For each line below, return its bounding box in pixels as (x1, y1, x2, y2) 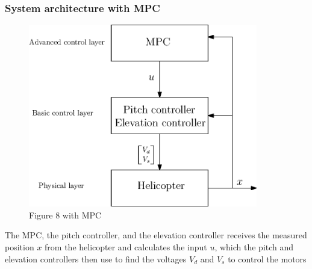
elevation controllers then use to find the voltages (5, 252, 187, 265)
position (5, 240, 34, 253)
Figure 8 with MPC (29, 208, 102, 221)
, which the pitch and (214, 240, 294, 253)
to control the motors (228, 252, 307, 265)
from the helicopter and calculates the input (45, 240, 207, 253)
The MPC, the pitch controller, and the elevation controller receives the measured (5, 229, 307, 241)
